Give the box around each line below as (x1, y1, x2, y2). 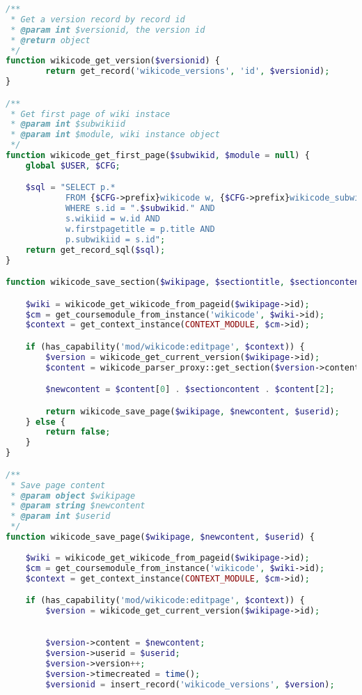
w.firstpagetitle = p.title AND (65, 224, 215, 234)
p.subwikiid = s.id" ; (65, 234, 166, 244)
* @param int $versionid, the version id (10, 24, 205, 35)
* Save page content (10, 480, 106, 490)
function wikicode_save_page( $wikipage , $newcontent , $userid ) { (6, 532, 315, 542)
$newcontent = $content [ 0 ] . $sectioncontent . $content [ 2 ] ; (45, 384, 335, 395)
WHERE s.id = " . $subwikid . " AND (65, 203, 215, 214)
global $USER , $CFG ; (25, 160, 120, 171)
